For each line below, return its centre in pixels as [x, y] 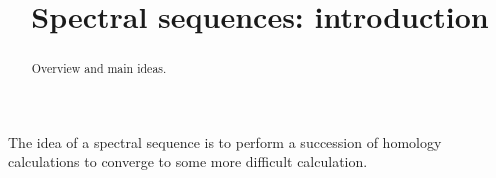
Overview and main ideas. [99, 68]
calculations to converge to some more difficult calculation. [188, 161]
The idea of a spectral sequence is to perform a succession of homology [225, 141]
